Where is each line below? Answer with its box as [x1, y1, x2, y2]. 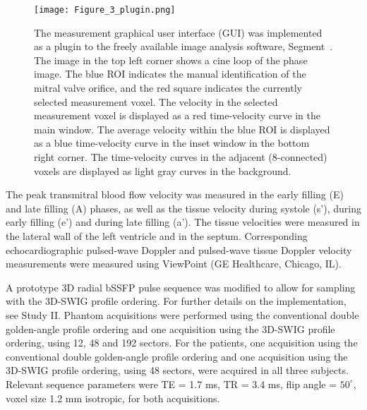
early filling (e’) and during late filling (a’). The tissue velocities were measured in [6, 215, 360, 229]
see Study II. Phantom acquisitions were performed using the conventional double [6, 307, 359, 322]
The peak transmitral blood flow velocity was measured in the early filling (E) [6, 187, 344, 202]
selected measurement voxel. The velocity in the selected [34, 94, 278, 109]
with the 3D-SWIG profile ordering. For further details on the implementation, [6, 294, 347, 308]
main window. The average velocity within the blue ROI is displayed [34, 121, 330, 136]
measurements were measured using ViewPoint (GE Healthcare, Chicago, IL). [6, 256, 342, 271]
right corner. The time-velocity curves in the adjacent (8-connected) [34, 150, 327, 164]
